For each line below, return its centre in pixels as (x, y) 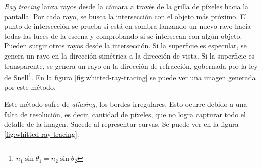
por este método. (30, 87)
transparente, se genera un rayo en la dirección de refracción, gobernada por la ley (131, 65)
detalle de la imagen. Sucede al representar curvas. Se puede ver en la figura (121, 124)
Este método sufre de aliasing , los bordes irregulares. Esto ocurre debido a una (126, 104)
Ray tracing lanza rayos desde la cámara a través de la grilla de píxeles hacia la (126, 6)
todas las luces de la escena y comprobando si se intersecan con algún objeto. (123, 36)
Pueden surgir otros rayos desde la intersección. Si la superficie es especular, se (125, 46)
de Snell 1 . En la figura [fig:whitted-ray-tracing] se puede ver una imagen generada (130, 76)
